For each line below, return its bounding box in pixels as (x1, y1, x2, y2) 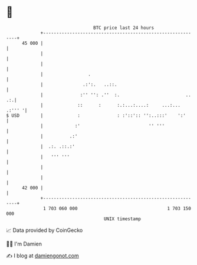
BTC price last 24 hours (93, 25, 155, 31)
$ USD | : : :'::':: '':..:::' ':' (6, 112, 186, 119)
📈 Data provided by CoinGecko (6, 227, 83, 234)
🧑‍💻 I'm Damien (6, 240, 42, 247)
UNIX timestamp (103, 215, 142, 222)
